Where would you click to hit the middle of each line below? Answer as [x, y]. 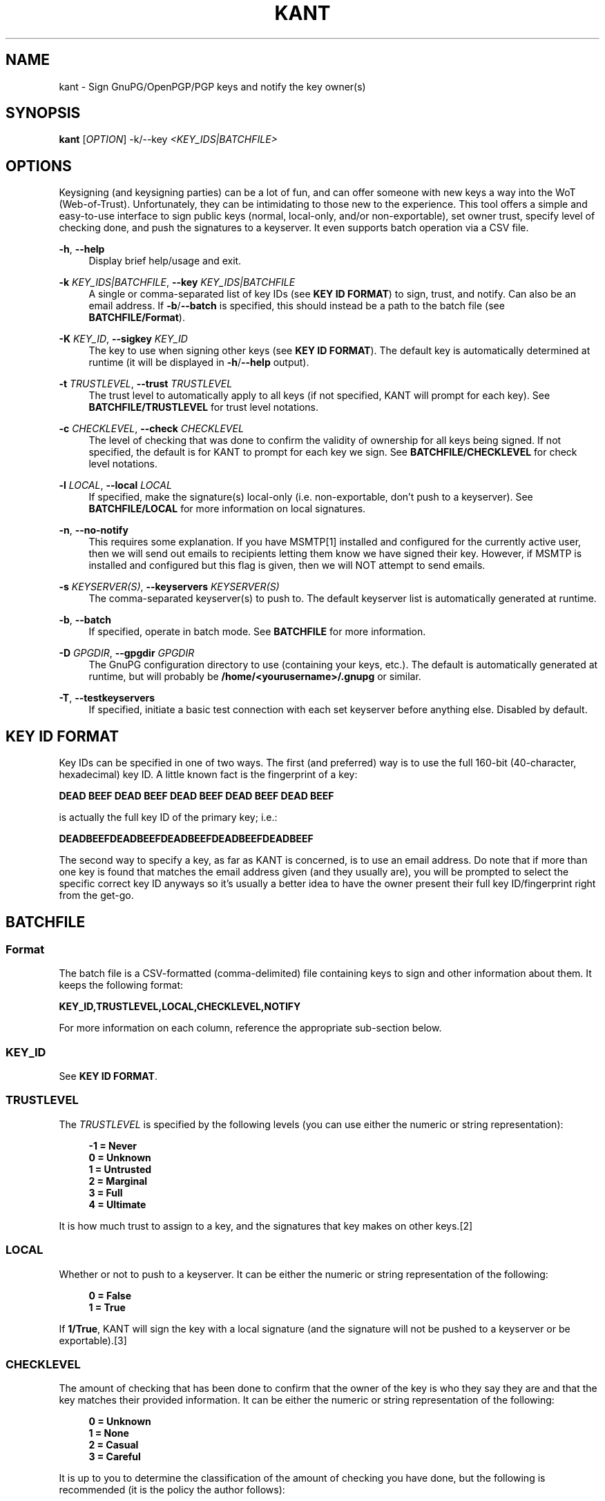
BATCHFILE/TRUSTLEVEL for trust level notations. [204, 407]
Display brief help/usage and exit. [165, 261]
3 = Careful [115, 1457]
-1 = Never [113, 1145]
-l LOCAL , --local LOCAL [115, 485]
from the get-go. [96, 895]
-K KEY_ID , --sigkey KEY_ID [123, 339]
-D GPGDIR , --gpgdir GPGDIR [127, 653]
